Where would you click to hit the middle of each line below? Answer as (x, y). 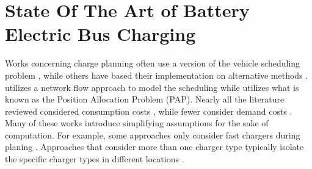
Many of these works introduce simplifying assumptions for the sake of (137, 123)
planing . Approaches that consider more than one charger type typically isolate (154, 147)
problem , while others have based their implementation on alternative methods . (157, 75)
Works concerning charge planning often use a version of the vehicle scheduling (153, 63)
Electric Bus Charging (100, 34)
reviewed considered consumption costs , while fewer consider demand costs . (149, 111)
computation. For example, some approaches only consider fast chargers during (153, 135)
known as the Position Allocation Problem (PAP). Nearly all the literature (145, 99)
